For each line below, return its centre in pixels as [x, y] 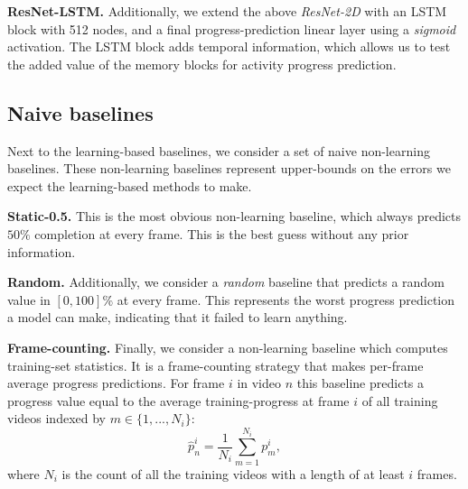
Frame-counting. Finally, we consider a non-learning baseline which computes [228, 347]
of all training [400, 400]
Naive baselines [80, 112]
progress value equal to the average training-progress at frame [178, 400]
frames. [437, 473]
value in [29, 299]
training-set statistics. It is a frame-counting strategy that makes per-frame [215, 365]
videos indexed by [56, 418]
